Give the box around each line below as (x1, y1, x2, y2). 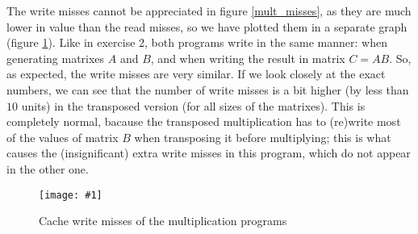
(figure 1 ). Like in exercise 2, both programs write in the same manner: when (6, 34, 387, 51)
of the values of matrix (6, 128, 119, 145)
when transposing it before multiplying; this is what (134, 128, 391, 145)
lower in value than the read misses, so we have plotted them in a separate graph (6, 18, 408, 35)
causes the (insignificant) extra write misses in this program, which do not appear (6, 144, 411, 161)
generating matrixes (6, 49, 105, 66)
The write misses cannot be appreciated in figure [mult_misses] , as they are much (6, 2, 412, 19)
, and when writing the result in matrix (150, 49, 345, 66)
